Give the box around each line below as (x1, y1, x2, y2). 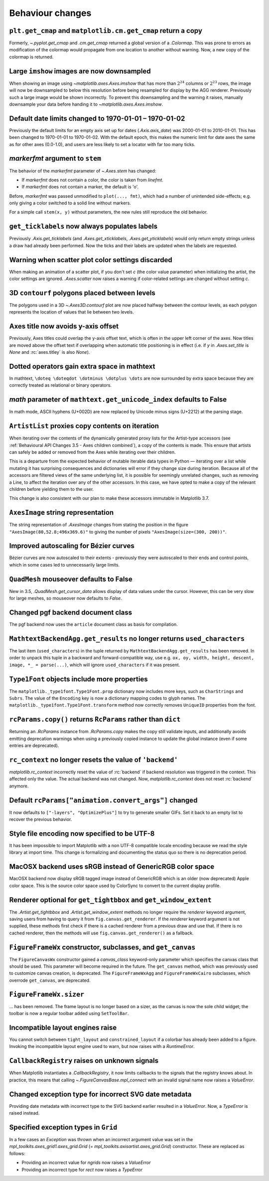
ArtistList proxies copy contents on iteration (9, 422, 159, 431)
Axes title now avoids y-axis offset (9, 322, 119, 331)
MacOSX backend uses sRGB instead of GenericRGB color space (9, 863, 214, 871)
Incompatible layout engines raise (9, 1023, 117, 1032)
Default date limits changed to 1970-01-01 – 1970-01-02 (9, 114, 185, 123)
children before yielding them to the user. (9, 486, 94, 492)
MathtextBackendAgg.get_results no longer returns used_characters (9, 634, 245, 643)
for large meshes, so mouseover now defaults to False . (9, 595, 122, 601)
